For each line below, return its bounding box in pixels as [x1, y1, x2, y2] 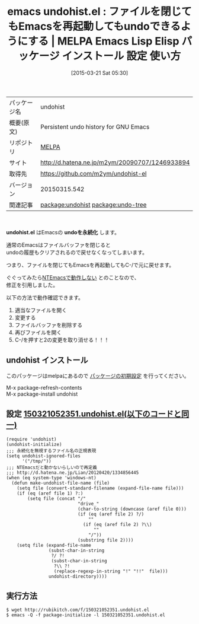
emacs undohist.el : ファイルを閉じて [7, 5, 192, 18]
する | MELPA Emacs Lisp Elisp [27, 34, 179, 48]
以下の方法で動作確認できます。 [6, 294, 84, 301]
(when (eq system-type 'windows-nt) [6, 475, 97, 480]
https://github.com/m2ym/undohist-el [40, 169, 147, 177]
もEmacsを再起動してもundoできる [8, 20, 181, 33]
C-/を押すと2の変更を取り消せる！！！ [14, 336, 110, 343]
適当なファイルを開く [14, 306, 67, 314]
